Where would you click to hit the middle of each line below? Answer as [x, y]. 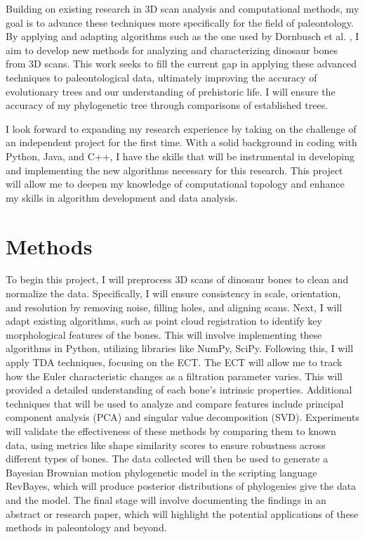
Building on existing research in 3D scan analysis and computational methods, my [182, 8]
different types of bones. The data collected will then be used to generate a [167, 459]
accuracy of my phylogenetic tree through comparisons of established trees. [167, 105]
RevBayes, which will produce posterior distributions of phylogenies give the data [181, 486]
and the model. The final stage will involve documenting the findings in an [166, 499]
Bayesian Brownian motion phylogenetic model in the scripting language [161, 472]
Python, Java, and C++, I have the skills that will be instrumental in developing [180, 156]
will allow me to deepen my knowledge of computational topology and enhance [175, 184]
